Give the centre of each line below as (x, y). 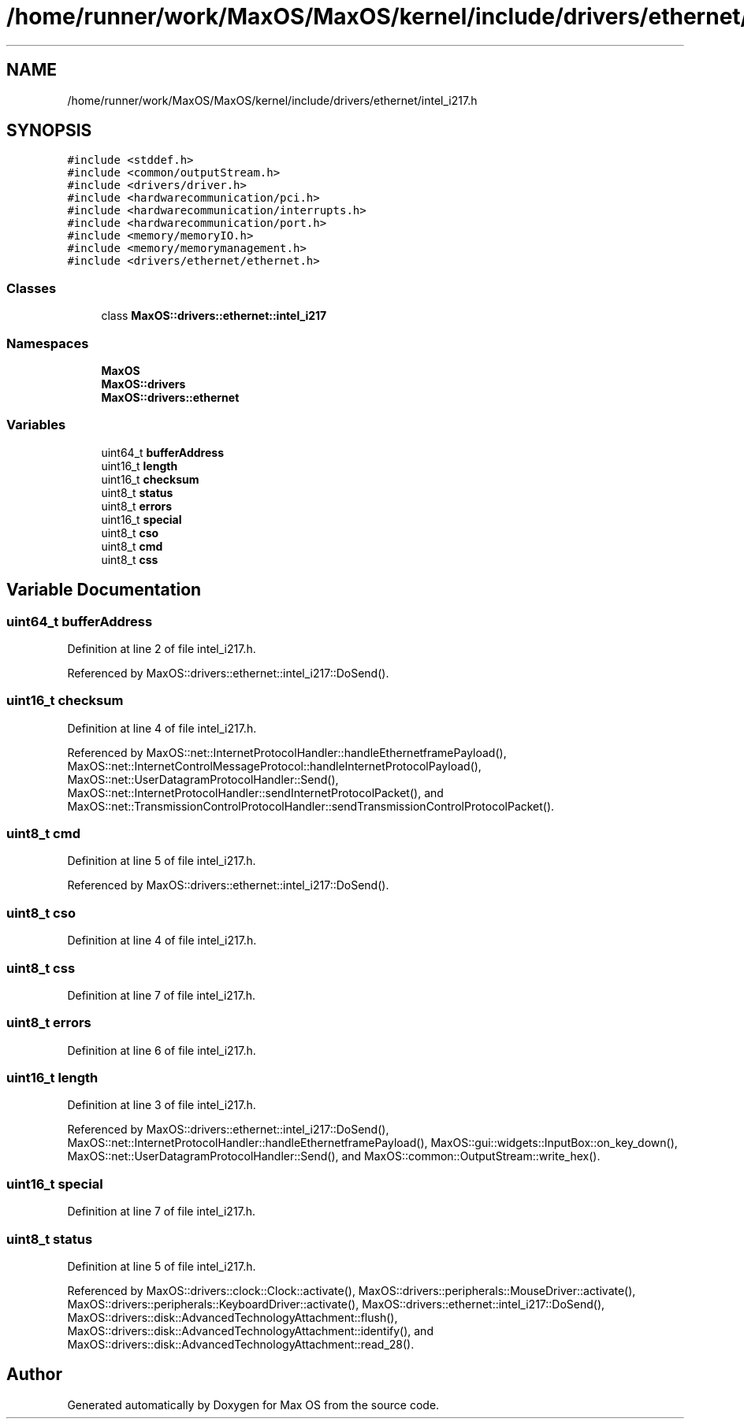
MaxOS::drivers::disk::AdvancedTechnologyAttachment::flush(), (232, 1317)
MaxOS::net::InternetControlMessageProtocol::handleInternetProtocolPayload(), (274, 766)
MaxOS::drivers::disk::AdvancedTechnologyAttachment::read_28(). (241, 1344)
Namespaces (48, 343)
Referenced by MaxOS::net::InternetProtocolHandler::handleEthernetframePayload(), (287, 752)
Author (34, 1375)
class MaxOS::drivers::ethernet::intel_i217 (214, 316)
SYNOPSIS (49, 131)
